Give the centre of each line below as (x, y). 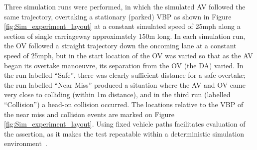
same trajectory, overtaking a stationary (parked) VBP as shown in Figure (118, 16)
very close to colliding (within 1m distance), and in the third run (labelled (117, 94)
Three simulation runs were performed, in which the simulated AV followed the (125, 6)
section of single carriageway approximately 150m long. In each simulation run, (125, 36)
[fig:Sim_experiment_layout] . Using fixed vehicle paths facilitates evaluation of (125, 124)
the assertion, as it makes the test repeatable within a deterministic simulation (124, 133)
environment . (26, 143)
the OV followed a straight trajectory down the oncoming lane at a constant (120, 46)
